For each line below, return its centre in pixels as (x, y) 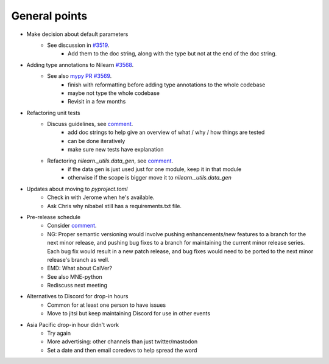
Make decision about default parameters (77, 34)
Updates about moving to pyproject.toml (77, 189)
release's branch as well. (78, 259)
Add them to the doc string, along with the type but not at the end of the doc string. (172, 54)
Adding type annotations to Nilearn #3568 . (80, 65)
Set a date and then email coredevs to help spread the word (122, 350)
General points (49, 16)
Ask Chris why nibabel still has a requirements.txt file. (115, 206)
